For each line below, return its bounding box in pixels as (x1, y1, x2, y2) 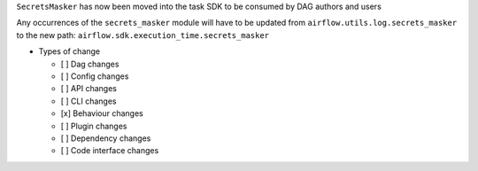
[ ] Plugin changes (60, 120, 127, 131)
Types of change (38, 46, 101, 57)
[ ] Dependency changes (60, 133, 151, 144)
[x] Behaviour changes (60, 108, 143, 119)
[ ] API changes (60, 83, 117, 94)
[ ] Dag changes (60, 58, 119, 69)
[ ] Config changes (60, 71, 129, 82)
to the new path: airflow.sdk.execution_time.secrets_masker (16, 29, 270, 40)
